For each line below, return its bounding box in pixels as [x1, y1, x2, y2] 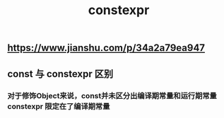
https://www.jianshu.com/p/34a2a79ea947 [7, 42, 206, 54]
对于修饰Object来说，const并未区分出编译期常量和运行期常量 [7, 90, 217, 100]
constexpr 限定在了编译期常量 [7, 101, 110, 111]
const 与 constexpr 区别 [7, 68, 114, 80]
